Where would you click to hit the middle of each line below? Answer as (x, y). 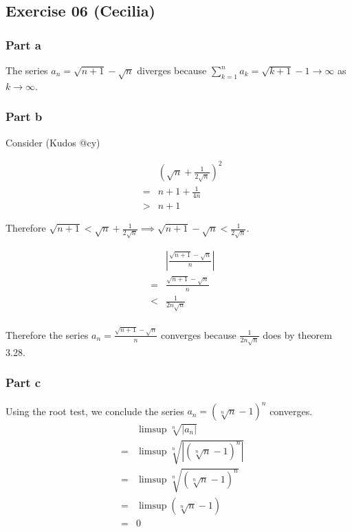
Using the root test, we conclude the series (95, 411)
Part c (23, 383)
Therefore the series (47, 334)
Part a (23, 44)
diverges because (172, 70)
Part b (24, 117)
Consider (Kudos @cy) (53, 142)
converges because (198, 334)
